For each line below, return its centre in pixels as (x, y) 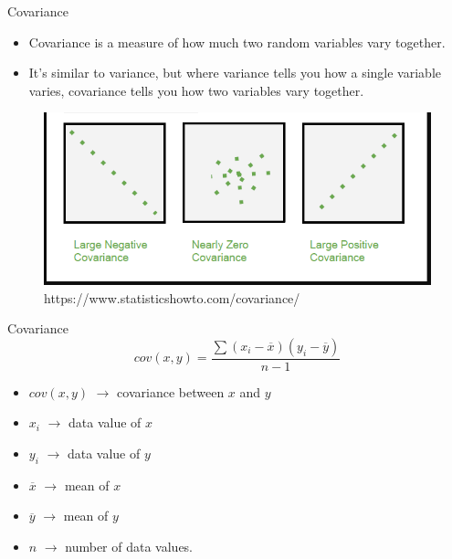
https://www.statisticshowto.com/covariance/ (172, 297)
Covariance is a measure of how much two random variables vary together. (237, 42)
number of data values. (129, 546)
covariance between (171, 391)
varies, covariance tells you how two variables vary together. (196, 90)
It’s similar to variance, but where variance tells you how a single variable (235, 73)
